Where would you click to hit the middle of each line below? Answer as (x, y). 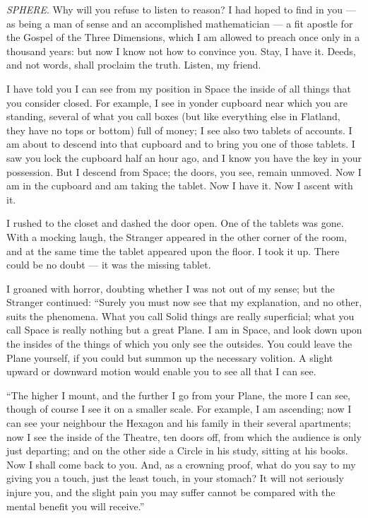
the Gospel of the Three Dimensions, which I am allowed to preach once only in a (183, 37)
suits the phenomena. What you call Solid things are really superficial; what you (180, 316)
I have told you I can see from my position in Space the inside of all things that (179, 88)
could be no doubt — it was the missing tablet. (109, 265)
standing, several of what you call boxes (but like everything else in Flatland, (173, 116)
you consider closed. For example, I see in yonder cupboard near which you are (177, 102)
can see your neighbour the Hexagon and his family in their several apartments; (179, 423)
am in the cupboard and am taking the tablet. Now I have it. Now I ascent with (180, 186)
